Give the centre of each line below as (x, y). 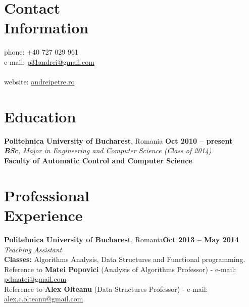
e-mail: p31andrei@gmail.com (49, 61)
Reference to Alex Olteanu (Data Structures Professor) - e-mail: (106, 289)
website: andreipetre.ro (39, 82)
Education (40, 116)
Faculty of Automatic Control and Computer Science (98, 160)
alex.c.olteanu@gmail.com (44, 299)
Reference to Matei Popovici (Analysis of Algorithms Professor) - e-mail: (120, 269)
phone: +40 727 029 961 (41, 52)
